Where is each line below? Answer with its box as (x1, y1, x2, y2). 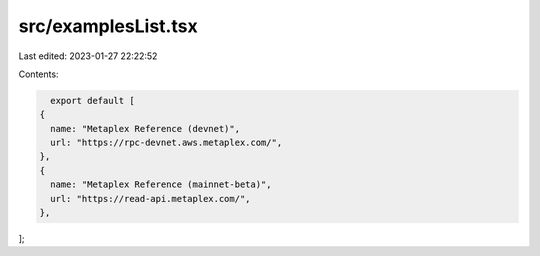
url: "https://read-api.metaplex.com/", (50, 193, 251, 204)
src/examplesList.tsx (18, 15, 199, 37)
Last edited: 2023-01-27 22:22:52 (18, 50, 158, 62)
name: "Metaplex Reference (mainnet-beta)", (50, 179, 272, 190)
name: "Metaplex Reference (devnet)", (50, 123, 240, 134)
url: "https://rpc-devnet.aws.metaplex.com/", (50, 137, 283, 149)
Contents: (18, 68, 59, 80)
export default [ (50, 95, 135, 106)
